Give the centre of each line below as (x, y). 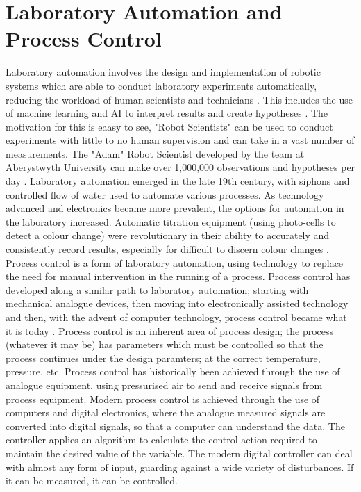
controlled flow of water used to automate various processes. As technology (165, 194)
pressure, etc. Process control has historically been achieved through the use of (173, 371)
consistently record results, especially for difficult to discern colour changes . (167, 249)
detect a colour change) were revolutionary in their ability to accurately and (168, 235)
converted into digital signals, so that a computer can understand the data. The (175, 426)
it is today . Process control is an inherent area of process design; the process (170, 330)
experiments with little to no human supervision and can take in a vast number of (180, 140)
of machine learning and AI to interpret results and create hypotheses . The (167, 113)
